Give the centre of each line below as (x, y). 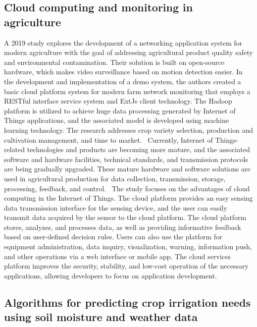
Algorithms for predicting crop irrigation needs (128, 302)
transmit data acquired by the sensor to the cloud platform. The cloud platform (125, 217)
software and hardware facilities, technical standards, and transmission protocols (126, 159)
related (15, 149)
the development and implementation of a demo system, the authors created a (123, 81)
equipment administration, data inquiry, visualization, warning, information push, (128, 246)
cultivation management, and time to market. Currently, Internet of (108, 139)
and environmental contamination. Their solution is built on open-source (114, 62)
